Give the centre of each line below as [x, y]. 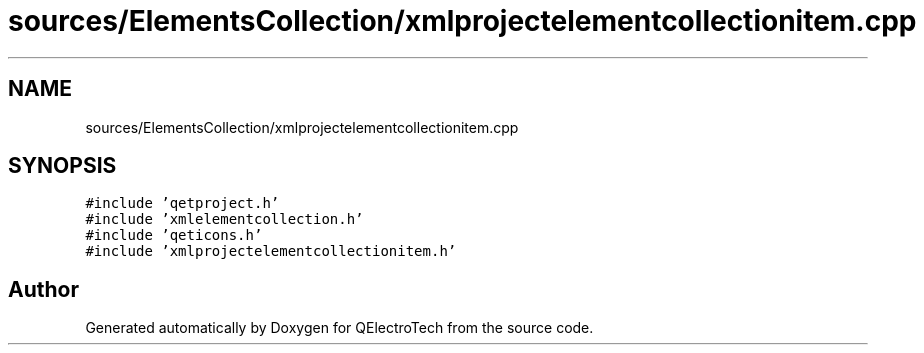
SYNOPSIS [62, 166]
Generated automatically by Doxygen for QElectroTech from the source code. [339, 328]
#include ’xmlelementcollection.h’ [224, 219]
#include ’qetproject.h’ [182, 203]
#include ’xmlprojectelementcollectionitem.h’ [271, 251]
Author [43, 289]
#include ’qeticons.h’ [174, 235]
